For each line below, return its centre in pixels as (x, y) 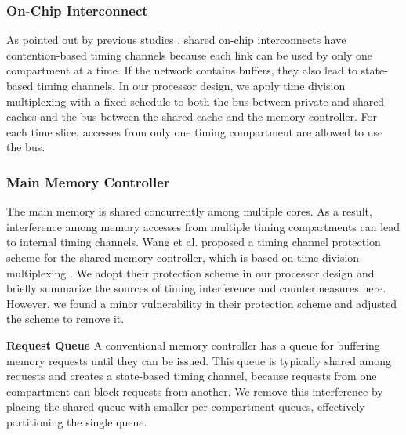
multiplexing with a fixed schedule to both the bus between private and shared (196, 101)
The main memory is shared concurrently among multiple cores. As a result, (189, 211)
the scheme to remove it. (65, 319)
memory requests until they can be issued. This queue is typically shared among (199, 360)
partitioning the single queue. (77, 421)
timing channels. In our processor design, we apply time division (191, 85)
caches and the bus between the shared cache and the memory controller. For (192, 116)
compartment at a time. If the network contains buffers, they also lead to (182, 70)
